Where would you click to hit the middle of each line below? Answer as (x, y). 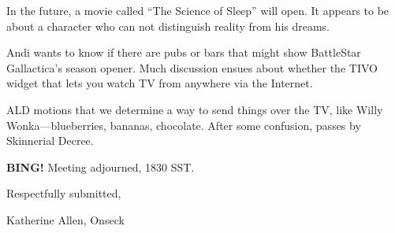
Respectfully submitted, (64, 193)
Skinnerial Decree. (50, 141)
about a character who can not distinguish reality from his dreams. (168, 26)
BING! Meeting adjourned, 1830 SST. (101, 166)
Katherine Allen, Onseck (65, 219)
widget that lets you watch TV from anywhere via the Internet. (160, 83)
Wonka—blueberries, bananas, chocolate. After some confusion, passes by (184, 125)
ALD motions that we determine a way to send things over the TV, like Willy (195, 109)
